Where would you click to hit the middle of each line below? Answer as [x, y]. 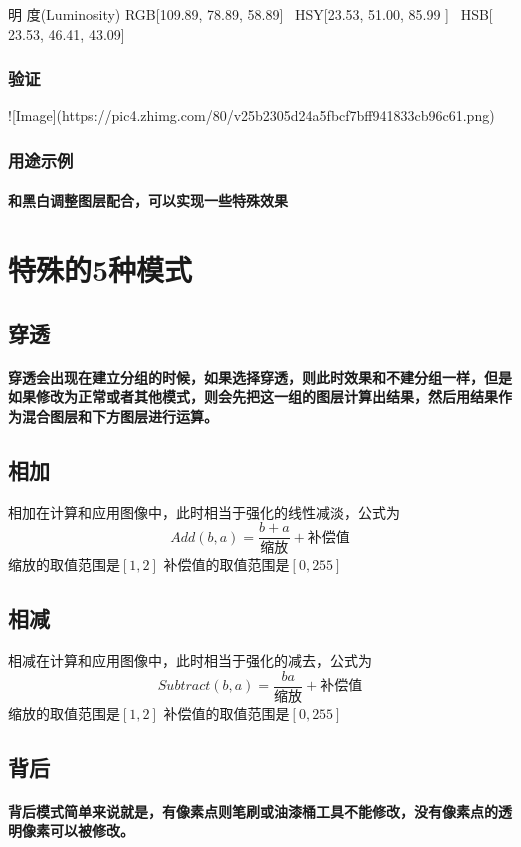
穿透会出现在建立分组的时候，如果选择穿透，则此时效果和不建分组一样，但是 [260, 376]
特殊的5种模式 [100, 269]
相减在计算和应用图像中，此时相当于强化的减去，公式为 [190, 660]
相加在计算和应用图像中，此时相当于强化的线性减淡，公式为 [204, 511]
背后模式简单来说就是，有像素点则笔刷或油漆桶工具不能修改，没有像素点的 [253, 810]
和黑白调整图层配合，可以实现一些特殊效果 [148, 200]
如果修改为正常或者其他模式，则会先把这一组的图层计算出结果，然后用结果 [253, 396]
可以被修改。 [91, 830]
